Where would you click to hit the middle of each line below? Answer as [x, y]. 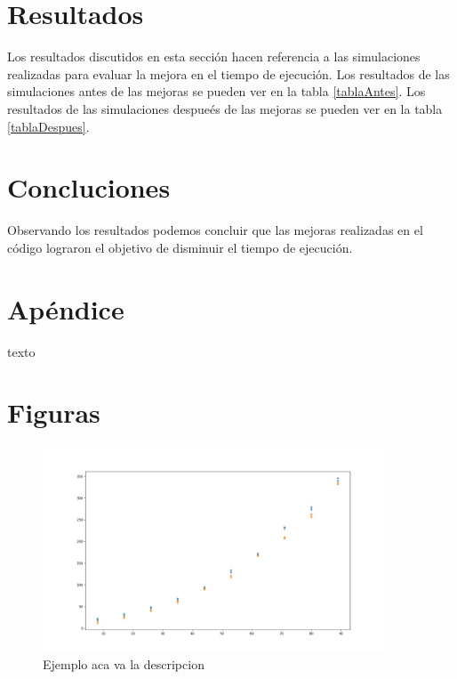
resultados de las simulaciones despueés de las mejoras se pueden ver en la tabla [225, 108]
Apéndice [66, 308]
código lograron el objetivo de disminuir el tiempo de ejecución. [180, 247]
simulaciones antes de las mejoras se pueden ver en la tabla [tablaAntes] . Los [216, 91]
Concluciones [89, 187]
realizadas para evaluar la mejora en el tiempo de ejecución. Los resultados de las [228, 73]
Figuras [54, 412]
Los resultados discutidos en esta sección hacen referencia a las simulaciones [214, 57]
